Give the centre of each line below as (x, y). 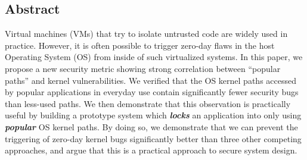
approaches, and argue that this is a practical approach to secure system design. (151, 150)
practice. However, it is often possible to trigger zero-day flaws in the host (140, 45)
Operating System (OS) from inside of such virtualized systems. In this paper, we (154, 57)
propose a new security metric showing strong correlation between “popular (143, 68)
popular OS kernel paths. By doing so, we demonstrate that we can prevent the (151, 126)
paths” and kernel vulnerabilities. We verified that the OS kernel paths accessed (151, 80)
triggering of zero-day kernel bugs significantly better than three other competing (153, 138)
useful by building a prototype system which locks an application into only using (153, 115)
